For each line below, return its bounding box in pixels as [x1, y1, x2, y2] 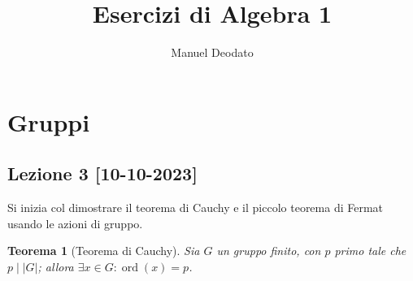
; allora [37, 257, 74, 275]
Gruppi [7, 105, 90, 138]
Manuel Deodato [171, 44, 254, 61]
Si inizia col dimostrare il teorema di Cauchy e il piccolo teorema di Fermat [7, 199, 384, 216]
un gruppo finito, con [216, 242, 321, 259]
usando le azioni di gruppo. [7, 214, 143, 231]
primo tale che [334, 242, 406, 259]
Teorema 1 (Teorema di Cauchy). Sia [7, 242, 200, 259]
